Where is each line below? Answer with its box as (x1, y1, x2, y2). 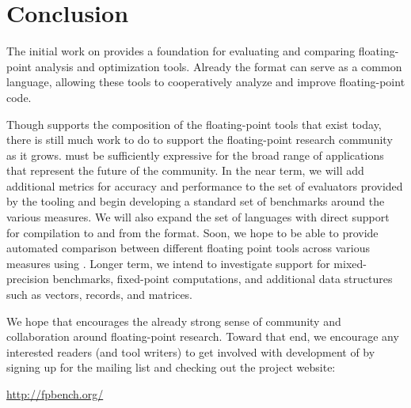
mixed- (333, 255, 367, 271)
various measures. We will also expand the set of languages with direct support (6, 209, 390, 225)
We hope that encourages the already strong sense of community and (6, 312, 341, 329)
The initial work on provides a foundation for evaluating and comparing (6, 43, 356, 59)
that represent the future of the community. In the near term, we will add (6, 162, 364, 179)
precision (6, 270, 49, 287)
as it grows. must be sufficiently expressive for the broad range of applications (6, 146, 384, 163)
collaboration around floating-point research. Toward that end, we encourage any (6, 328, 399, 345)
